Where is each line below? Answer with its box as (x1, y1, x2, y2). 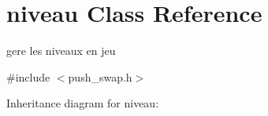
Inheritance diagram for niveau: (6, 95, 159, 111)
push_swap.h (68, 68, 132, 85)
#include (6, 68, 50, 85)
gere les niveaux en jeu (6, 42, 116, 59)
